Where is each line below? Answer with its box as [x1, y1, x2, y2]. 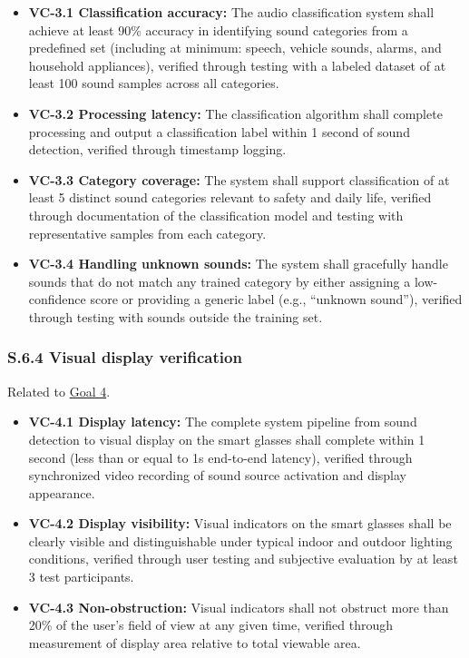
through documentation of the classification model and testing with [28, 205, 404, 224]
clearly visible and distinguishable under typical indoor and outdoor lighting [28, 531, 453, 550]
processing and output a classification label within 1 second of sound [28, 122, 410, 141]
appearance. [28, 483, 95, 502]
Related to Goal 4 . [7, 381, 111, 400]
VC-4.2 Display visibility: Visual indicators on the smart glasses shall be [28, 514, 452, 533]
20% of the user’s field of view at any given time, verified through [28, 615, 394, 634]
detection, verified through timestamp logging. [28, 140, 287, 159]
